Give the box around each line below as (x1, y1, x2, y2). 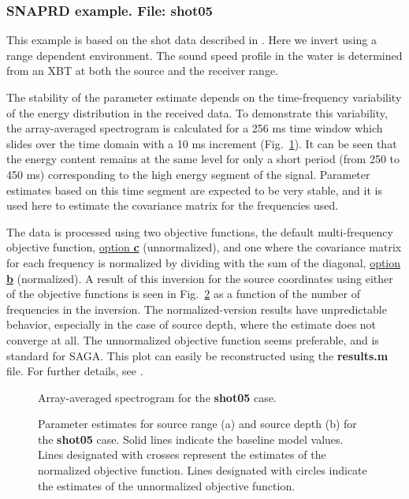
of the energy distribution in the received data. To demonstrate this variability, (6, 104, 388, 121)
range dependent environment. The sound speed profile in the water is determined (6, 47, 403, 63)
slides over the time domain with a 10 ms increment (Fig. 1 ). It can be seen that (6, 135, 397, 151)
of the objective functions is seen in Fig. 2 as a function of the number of (6, 285, 360, 302)
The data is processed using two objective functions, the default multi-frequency (6, 223, 393, 240)
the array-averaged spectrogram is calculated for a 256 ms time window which (6, 120, 383, 136)
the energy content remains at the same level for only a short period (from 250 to (6, 151, 400, 167)
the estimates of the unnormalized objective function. (38, 477, 296, 493)
